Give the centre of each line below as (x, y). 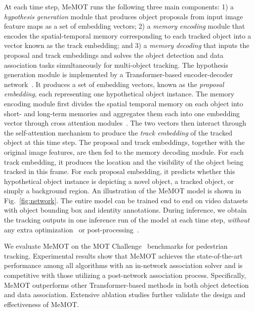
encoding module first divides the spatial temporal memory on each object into (124, 103)
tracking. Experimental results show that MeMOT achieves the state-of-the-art (123, 255)
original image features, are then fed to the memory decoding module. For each (124, 152)
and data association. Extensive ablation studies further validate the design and (125, 294)
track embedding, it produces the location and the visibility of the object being (124, 161)
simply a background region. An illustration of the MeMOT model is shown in (123, 191)
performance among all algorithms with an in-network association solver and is (123, 265)
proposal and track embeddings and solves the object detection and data (114, 55)
